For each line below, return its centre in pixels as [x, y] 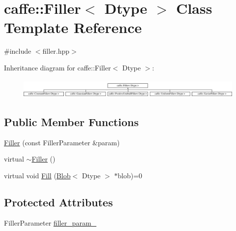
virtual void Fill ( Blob [37, 175]
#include [18, 51]
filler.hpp [56, 51]
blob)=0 [130, 175]
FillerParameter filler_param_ [50, 222]
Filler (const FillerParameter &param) [62, 142]
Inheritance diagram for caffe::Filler [58, 67]
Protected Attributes [59, 202]
